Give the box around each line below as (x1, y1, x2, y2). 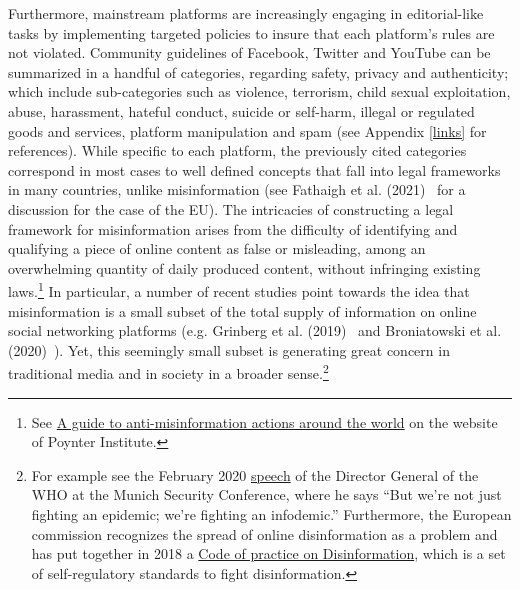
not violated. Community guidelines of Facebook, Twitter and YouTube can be (8, 42, 491, 63)
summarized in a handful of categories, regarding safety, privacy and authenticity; (8, 61, 509, 82)
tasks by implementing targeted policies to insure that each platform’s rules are (8, 22, 495, 43)
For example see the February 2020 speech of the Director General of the (31, 464, 479, 485)
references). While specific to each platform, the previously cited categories (8, 140, 467, 161)
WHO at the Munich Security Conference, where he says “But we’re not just (31, 484, 502, 505)
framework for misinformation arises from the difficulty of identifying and (8, 218, 458, 239)
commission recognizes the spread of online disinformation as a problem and (31, 523, 498, 544)
